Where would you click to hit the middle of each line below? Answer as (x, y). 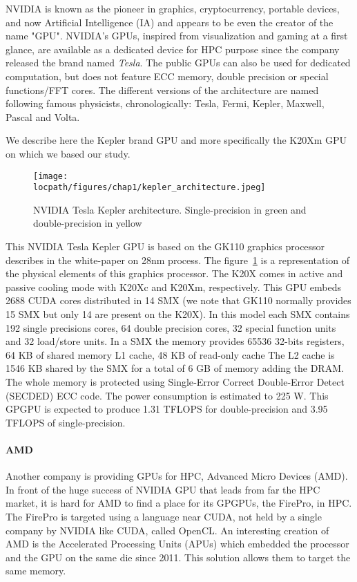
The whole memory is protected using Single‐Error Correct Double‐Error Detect (175, 381)
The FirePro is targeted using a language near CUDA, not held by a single (164, 516)
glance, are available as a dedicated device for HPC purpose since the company (173, 49)
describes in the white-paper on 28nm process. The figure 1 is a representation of (178, 260)
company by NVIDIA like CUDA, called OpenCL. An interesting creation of (167, 530)
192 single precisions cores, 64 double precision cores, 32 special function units (171, 327)
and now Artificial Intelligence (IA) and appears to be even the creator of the (170, 22)
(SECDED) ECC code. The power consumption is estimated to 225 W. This (167, 395)
